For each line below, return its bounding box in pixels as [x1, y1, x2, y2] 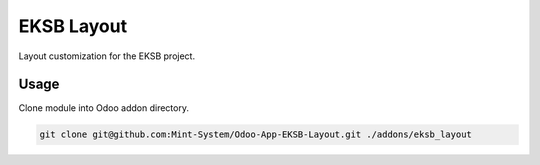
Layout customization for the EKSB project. [18, 50, 195, 62]
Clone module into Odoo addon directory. [18, 102, 190, 114]
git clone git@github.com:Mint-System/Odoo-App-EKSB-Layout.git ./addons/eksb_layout [39, 129, 472, 140]
